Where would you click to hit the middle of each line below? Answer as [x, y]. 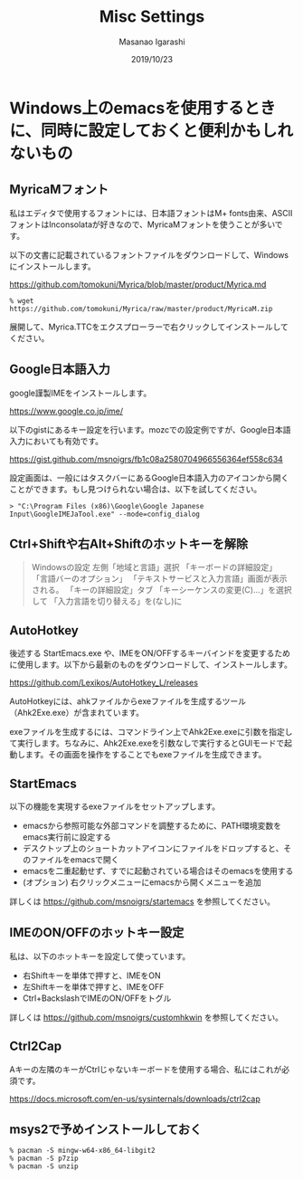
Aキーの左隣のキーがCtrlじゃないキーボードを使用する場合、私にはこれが [146, 1069]
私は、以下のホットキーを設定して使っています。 [100, 956]
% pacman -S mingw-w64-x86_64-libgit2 [82, 1151]
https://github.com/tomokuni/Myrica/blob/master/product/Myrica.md [138, 284]
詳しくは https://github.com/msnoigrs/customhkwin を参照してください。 [146, 1017]
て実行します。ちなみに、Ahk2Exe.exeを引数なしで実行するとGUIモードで [147, 743]
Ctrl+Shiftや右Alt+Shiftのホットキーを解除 [129, 543]
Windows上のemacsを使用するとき [142, 108]
